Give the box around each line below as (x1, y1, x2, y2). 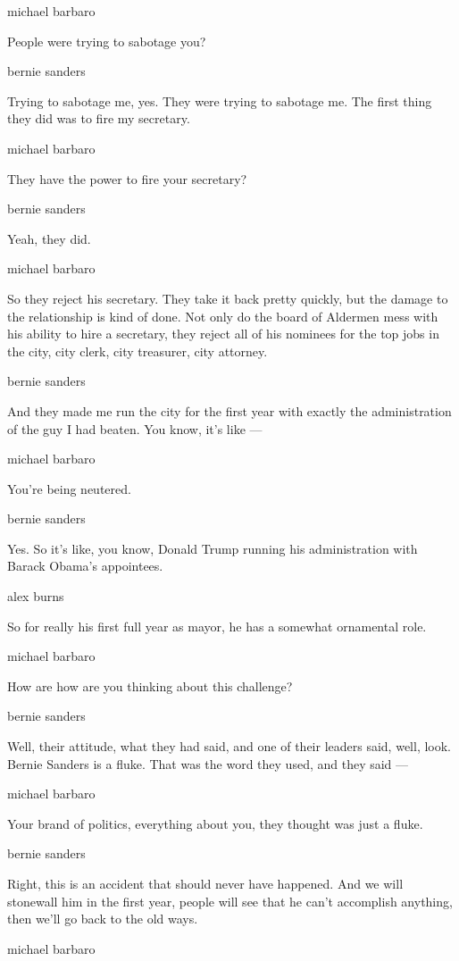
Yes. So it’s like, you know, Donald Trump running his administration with (7, 539, 418, 557)
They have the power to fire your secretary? (7, 169, 247, 188)
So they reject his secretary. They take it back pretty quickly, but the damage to (7, 288, 448, 307)
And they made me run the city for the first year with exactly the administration (7, 401, 452, 420)
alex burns (7, 587, 64, 606)
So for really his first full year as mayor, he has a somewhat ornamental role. (7, 616, 427, 635)
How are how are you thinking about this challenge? (7, 676, 293, 695)
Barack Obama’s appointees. (7, 556, 163, 575)
